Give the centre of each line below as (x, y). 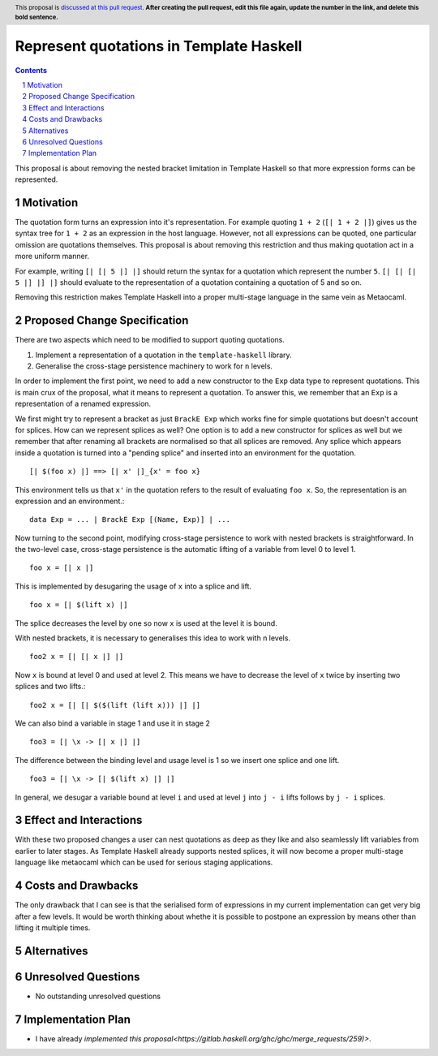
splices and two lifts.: (50, 687)
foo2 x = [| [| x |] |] (77, 657)
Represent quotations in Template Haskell (159, 46)
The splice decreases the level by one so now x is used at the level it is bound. (146, 623)
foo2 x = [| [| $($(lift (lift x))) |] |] (115, 705)
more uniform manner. (52, 256)
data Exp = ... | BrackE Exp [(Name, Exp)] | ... (130, 520)
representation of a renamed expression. (83, 404)
